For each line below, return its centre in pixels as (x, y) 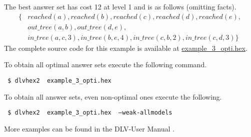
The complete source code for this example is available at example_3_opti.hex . (126, 48)
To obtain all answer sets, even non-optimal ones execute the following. (113, 96)
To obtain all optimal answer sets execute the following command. (105, 65)
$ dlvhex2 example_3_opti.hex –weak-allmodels (90, 113)
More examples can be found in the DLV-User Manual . (89, 128)
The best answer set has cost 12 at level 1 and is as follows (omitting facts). (120, 6)
